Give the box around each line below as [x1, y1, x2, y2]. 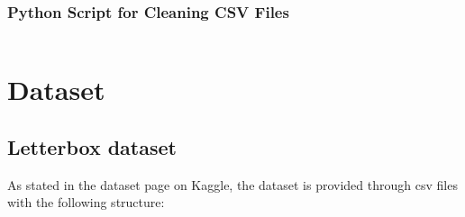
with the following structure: [7, 193, 165, 212]
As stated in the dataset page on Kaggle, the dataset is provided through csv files [7, 175, 458, 194]
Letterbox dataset [7, 132, 177, 160]
